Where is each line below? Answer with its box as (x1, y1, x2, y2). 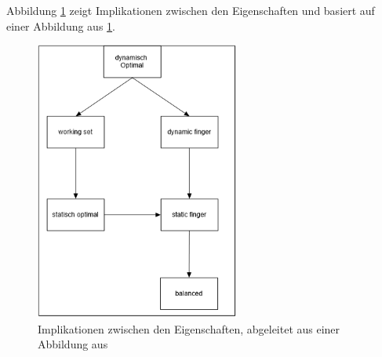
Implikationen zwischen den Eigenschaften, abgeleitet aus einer (38, 320, 340, 337)
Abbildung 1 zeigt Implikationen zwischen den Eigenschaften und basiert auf (6, 2, 375, 18)
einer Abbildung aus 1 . (6, 17, 115, 34)
